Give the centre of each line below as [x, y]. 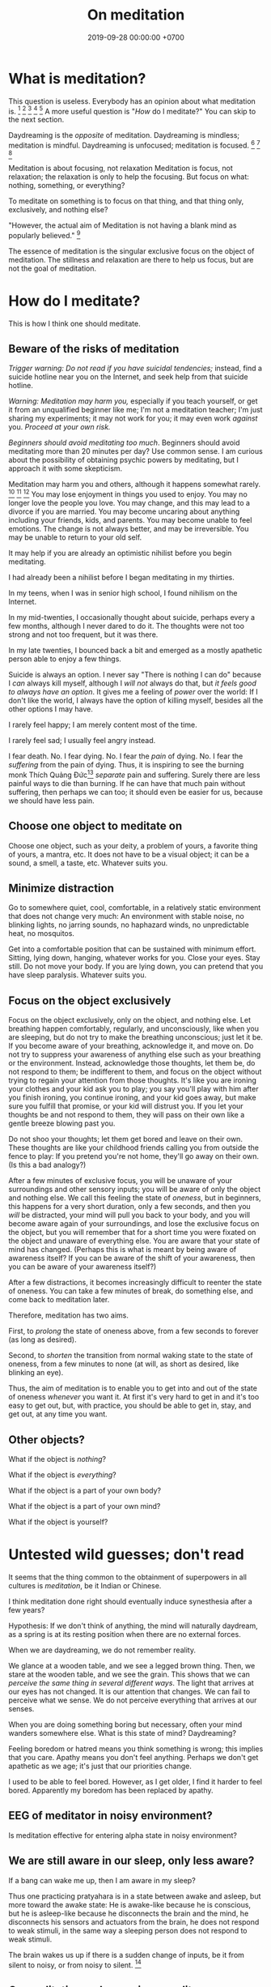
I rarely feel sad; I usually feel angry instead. [82, 741]
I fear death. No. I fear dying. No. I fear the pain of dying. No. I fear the [126, 756]
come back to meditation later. [59, 1300]
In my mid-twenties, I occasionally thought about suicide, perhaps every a [132, 617]
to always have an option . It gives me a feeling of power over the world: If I [133, 692]
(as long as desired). [42, 1340]
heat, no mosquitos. [42, 934]
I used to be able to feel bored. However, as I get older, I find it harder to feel [135, 1781]
